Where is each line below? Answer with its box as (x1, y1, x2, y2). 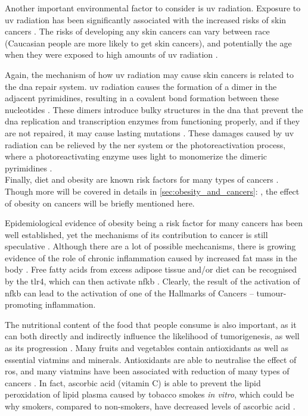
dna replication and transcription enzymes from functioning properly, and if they (5, 115, 300, 127)
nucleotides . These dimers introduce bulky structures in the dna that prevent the (5, 103, 303, 115)
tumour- (256, 286, 287, 299)
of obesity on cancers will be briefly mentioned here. (5, 196, 195, 209)
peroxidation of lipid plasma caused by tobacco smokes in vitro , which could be (5, 388, 294, 401)
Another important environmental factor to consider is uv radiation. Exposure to (5, 2, 301, 14)
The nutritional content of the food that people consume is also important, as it (5, 318, 297, 330)
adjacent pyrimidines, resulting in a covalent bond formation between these (5, 92, 279, 104)
